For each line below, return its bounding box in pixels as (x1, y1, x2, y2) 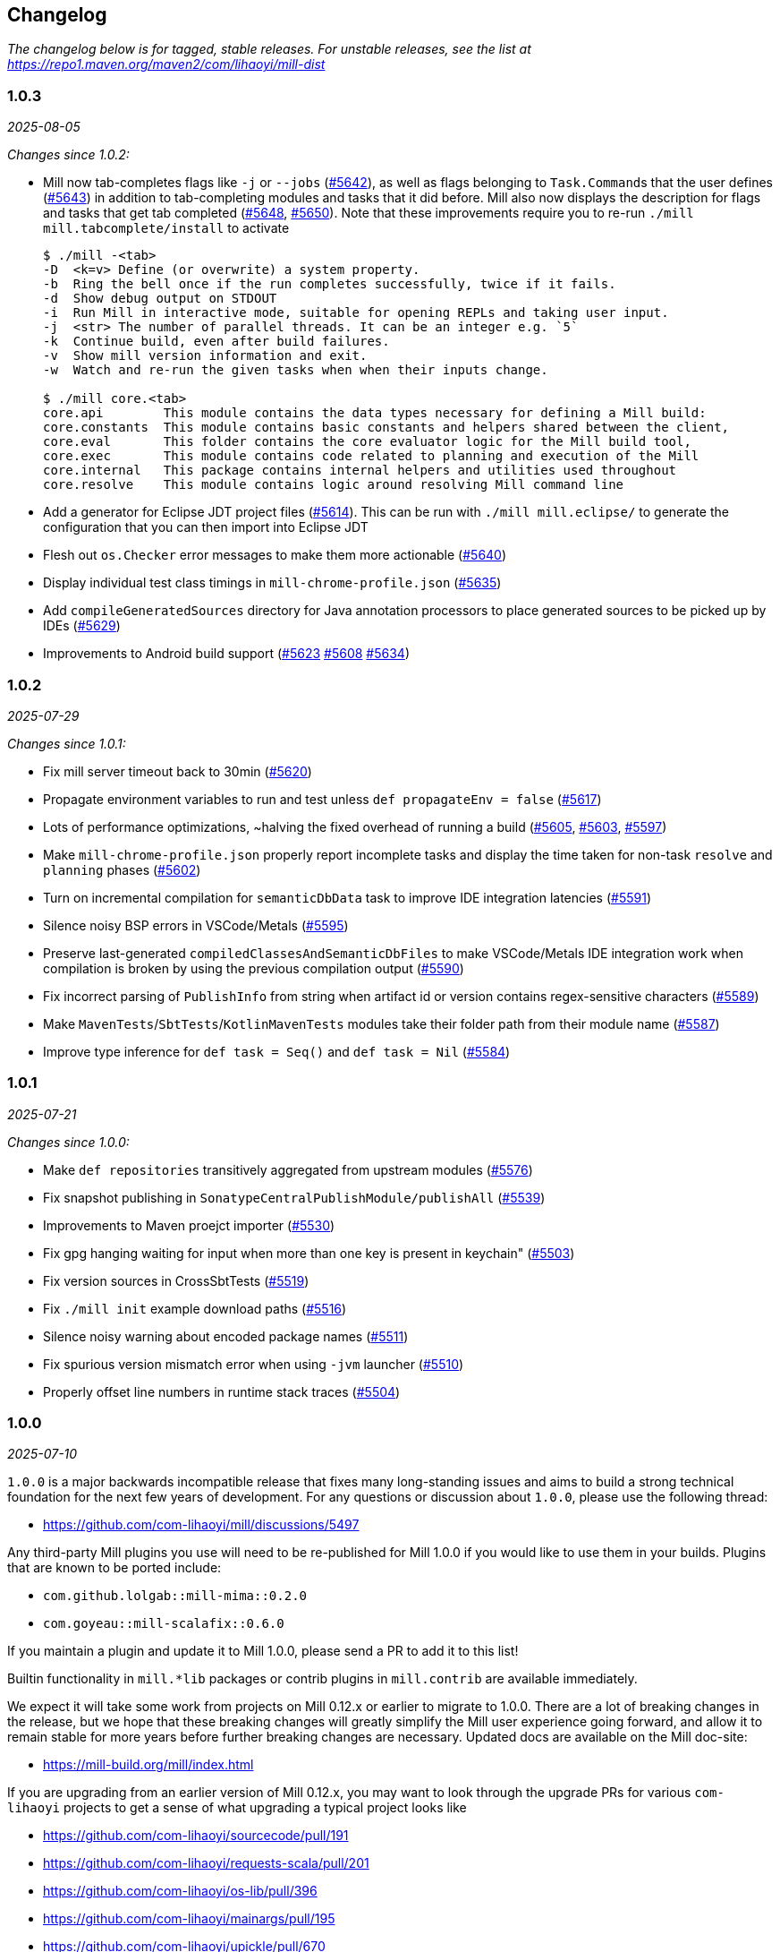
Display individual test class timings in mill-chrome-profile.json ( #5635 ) (43, 575, 502, 591)
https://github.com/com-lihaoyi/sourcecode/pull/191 (43, 1828, 349, 1844)
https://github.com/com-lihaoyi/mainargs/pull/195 (43, 1911, 335, 1927)
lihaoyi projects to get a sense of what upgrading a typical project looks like (7, 1800, 467, 1816)
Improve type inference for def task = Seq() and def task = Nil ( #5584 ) (43, 1043, 511, 1059)
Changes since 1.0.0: (7, 1134, 130, 1150)
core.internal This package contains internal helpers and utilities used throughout (43, 463, 677, 478)
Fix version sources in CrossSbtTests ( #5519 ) (43, 1272, 309, 1288)
